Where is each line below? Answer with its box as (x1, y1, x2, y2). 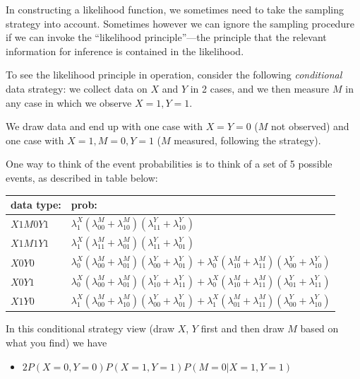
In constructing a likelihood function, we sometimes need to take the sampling (6, 2, 344, 16)
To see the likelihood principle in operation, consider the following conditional (6, 67, 342, 82)
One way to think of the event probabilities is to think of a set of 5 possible (6, 156, 332, 171)
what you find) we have (6, 334, 107, 349)
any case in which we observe (6, 95, 132, 110)
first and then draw (200, 321, 284, 336)
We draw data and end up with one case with (6, 119, 203, 134)
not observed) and (271, 119, 349, 134)
